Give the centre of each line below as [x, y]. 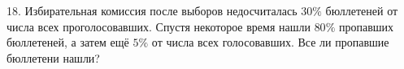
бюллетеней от [362, 10]
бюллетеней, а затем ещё [68, 42]
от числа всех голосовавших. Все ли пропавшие [270, 42]
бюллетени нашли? [53, 57]
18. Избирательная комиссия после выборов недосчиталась [152, 10]
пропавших [366, 26]
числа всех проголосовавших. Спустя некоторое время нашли [159, 26]
